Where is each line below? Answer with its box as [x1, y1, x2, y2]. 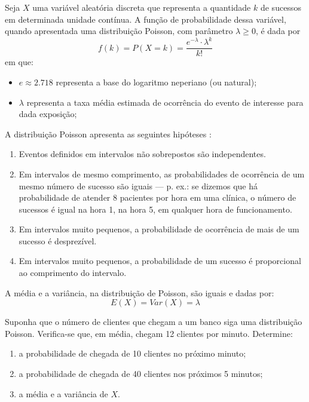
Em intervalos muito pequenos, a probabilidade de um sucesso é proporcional [19, 254, 301, 267]
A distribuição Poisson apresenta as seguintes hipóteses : [5, 127, 212, 140]
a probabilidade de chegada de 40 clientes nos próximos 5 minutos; [19, 367, 263, 380]
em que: [5, 56, 33, 68]
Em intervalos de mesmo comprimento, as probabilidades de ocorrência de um [19, 167, 305, 180]
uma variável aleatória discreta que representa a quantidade [32, 1, 251, 13]
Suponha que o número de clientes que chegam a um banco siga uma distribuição [5, 315, 302, 328]
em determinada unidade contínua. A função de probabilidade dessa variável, [5, 13, 286, 25]
